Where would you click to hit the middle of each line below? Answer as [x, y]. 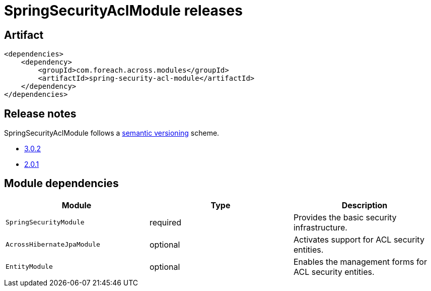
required [165, 222]
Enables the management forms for [360, 261]
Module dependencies [61, 184]
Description [365, 205]
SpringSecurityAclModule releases [123, 11]
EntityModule [29, 267]
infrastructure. [320, 227]
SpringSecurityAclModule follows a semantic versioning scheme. [112, 133]
